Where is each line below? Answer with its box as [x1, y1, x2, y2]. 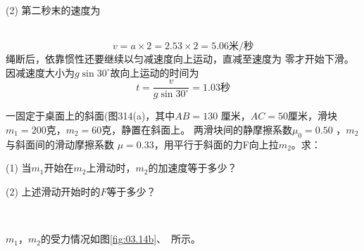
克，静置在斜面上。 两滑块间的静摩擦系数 [101, 122, 292, 137]
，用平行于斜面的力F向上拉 [153, 136, 279, 151]
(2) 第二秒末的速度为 [6, 3, 101, 17]
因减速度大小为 [6, 65, 75, 79]
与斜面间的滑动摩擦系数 [6, 136, 114, 151]
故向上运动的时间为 [110, 65, 199, 79]
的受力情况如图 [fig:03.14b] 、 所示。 [40, 231, 201, 246]
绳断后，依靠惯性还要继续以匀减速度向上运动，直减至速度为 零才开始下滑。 [6, 51, 354, 66]
